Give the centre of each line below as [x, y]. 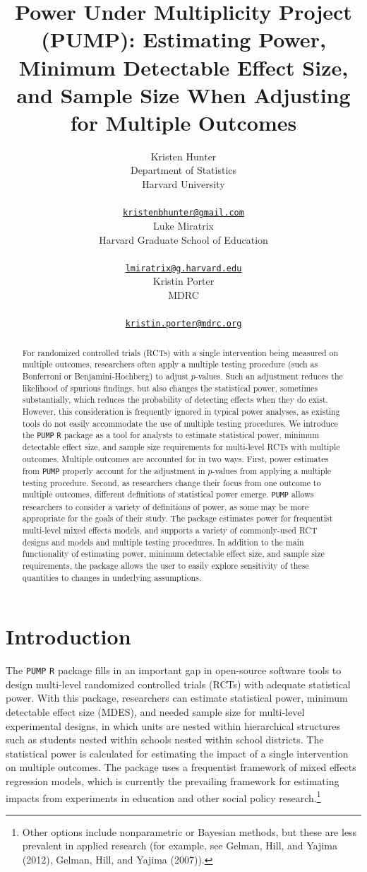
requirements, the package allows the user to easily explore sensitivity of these [166, 565]
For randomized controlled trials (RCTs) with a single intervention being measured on [180, 352]
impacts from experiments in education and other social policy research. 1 [163, 796]
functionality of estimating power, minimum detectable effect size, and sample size [173, 554]
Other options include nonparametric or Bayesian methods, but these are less [189, 831]
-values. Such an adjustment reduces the [269, 376]
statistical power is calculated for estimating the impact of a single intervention [177, 753]
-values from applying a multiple [272, 470]
